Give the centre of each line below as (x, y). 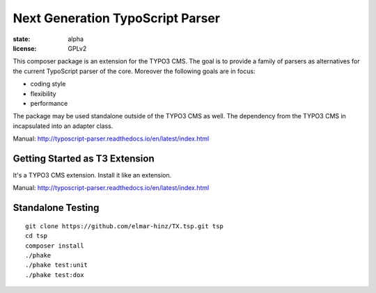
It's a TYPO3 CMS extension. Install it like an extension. (92, 175)
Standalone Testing (56, 208)
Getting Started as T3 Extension (84, 158)
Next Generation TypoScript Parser (117, 18)
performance (49, 103)
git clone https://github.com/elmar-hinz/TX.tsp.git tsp (125, 226)
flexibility (43, 93)
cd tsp (37, 236)
